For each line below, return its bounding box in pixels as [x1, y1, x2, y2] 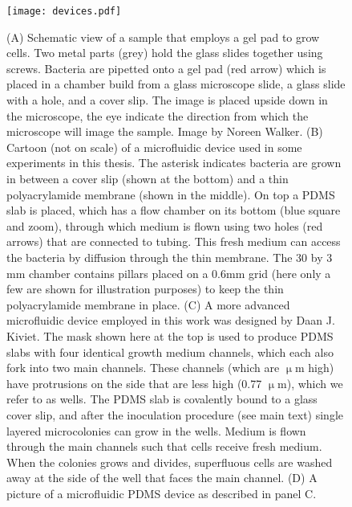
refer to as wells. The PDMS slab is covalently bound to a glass [6, 390, 318, 407]
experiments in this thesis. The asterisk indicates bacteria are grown [6, 154, 342, 171]
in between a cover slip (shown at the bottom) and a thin [6, 170, 289, 186]
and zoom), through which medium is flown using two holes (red [6, 217, 323, 234]
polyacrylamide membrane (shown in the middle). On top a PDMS [6, 186, 335, 202]
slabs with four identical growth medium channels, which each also [6, 343, 334, 360]
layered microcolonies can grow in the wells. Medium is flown [6, 422, 306, 439]
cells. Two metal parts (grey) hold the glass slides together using [6, 44, 323, 61]
